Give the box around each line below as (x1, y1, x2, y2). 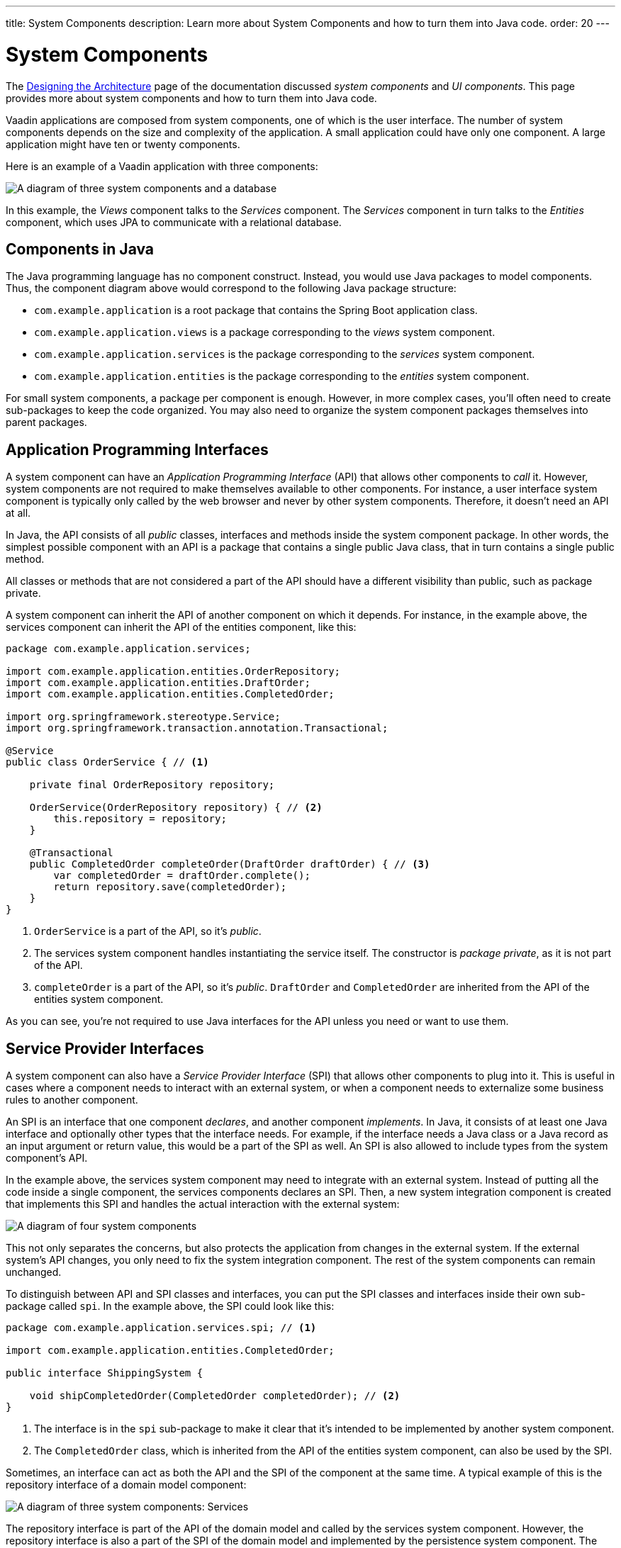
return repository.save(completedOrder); (53, 881, 287, 893)
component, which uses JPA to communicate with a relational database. (6, 215, 342, 228)
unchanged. (6, 1266, 62, 1279)
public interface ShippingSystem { (6, 1367, 203, 1379)
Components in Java (6, 240, 155, 258)
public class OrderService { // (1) (6, 756, 209, 768)
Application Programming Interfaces (6, 440, 269, 459)
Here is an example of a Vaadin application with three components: (6, 159, 318, 172)
